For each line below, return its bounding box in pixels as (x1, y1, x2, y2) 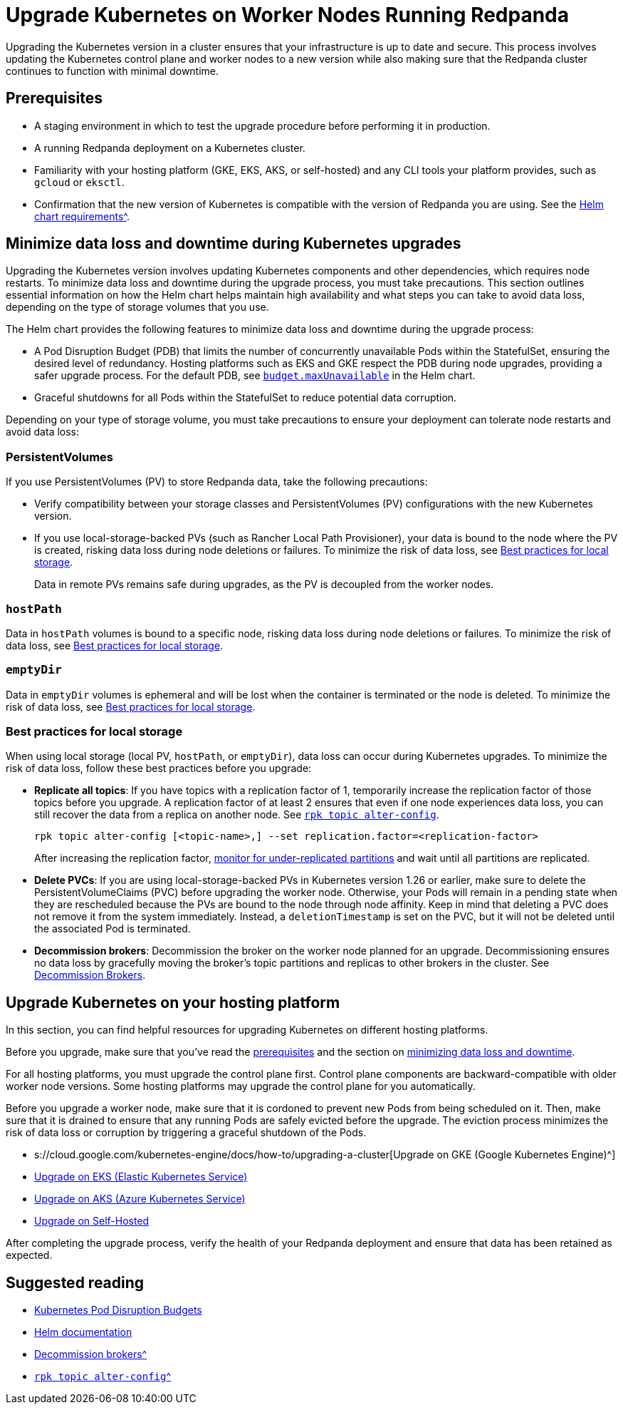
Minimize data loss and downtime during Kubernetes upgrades (6, 235, 461, 253)
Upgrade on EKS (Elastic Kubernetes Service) (34, 1170, 248, 1183)
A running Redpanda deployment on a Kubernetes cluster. (34, 141, 305, 154)
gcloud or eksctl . (34, 175, 125, 188)
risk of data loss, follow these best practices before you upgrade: (6, 762, 312, 775)
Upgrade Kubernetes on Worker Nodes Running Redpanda (6, 3, 570, 27)
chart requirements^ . (34, 210, 130, 222)
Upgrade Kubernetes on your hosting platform (6, 993, 340, 1012)
